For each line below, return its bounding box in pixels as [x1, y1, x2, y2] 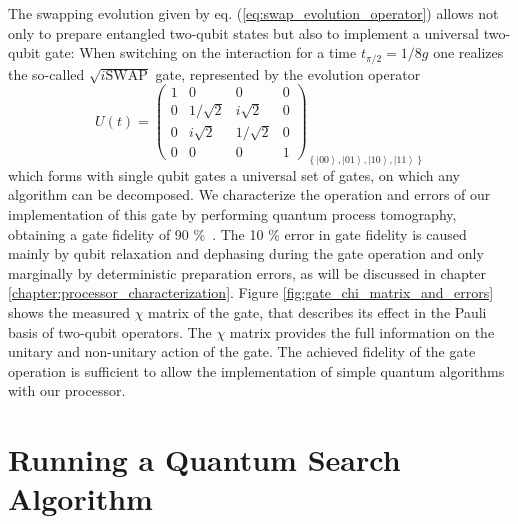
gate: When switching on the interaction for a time [44, 42, 357, 63]
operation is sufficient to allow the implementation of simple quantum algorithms [8, 360, 505, 381]
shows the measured [8, 302, 130, 322]
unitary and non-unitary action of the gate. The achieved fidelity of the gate [8, 341, 476, 362]
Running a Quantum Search [8, 439, 401, 480]
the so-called [8, 63, 85, 84]
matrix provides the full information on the [229, 321, 495, 342]
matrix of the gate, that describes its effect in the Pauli [148, 302, 487, 322]
